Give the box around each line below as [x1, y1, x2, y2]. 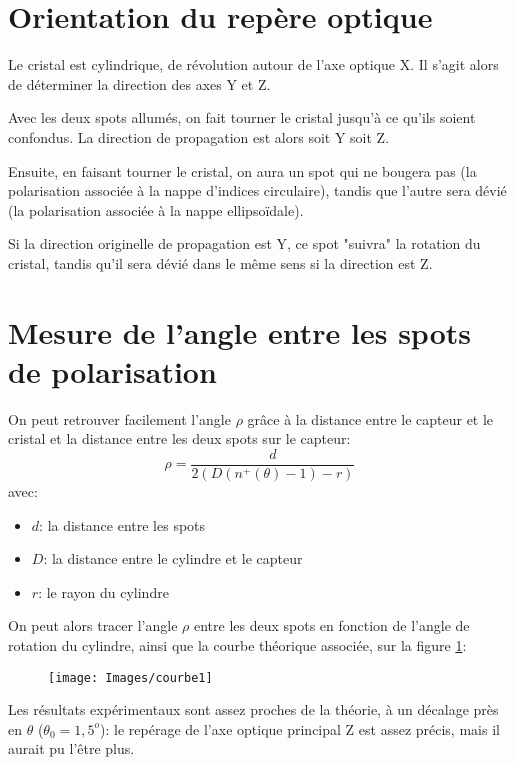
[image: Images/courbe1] [48, 670, 213, 685]
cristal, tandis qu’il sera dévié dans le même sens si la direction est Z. [8, 252, 433, 273]
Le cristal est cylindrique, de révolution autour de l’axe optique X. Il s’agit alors [8, 54, 499, 75]
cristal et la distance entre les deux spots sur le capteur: [8, 428, 351, 449]
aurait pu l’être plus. [8, 738, 135, 759]
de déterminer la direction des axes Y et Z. [8, 73, 271, 94]
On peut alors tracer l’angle [8, 615, 178, 636]
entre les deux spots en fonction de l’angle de [193, 615, 470, 636]
